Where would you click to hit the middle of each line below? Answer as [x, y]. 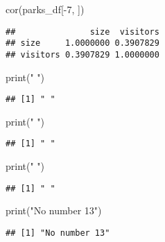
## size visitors [82, 32]
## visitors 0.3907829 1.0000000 [82, 54]
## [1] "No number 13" [58, 233]
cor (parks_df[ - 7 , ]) [45, 9]
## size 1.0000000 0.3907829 [82, 43]
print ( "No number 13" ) [54, 210]
